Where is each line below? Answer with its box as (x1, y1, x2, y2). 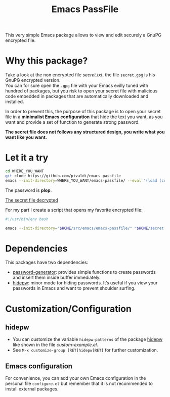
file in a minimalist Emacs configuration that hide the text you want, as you (5, 114, 163, 120)
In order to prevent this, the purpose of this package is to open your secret (5, 109, 161, 115)
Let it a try (5, 152, 49, 164)
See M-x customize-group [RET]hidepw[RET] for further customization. (12, 347, 158, 353)
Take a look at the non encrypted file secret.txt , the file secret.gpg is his (5, 72, 155, 78)
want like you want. (5, 134, 47, 140)
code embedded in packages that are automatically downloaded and (5, 93, 148, 100)
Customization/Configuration (5, 303, 132, 314)
